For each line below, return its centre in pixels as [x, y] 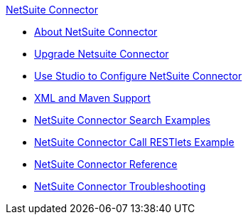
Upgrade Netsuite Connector [102, 54]
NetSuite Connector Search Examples [122, 120]
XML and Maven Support [92, 98]
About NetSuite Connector [96, 32]
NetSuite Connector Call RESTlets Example [134, 142]
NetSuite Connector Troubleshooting [120, 186]
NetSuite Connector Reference [106, 164]
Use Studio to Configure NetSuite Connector [138, 76]
